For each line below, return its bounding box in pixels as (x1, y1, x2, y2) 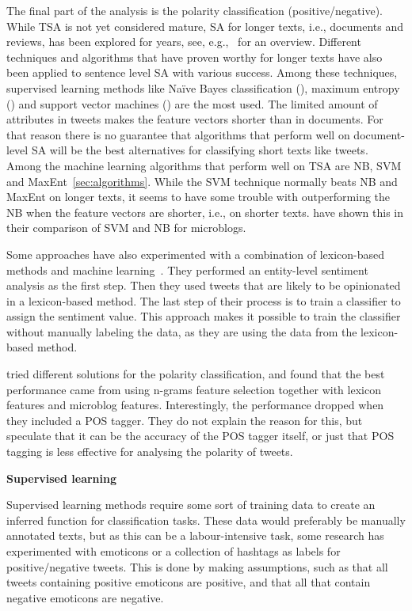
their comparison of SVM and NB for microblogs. (6, 219, 246, 236)
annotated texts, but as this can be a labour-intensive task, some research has (6, 527, 384, 544)
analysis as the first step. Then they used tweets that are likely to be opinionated (6, 277, 401, 294)
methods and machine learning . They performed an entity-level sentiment (6, 261, 368, 278)
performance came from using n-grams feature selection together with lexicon (6, 381, 381, 397)
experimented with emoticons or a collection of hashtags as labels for (6, 543, 341, 559)
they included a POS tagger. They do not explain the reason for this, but (6, 412, 363, 428)
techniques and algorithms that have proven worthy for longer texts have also (6, 48, 383, 65)
